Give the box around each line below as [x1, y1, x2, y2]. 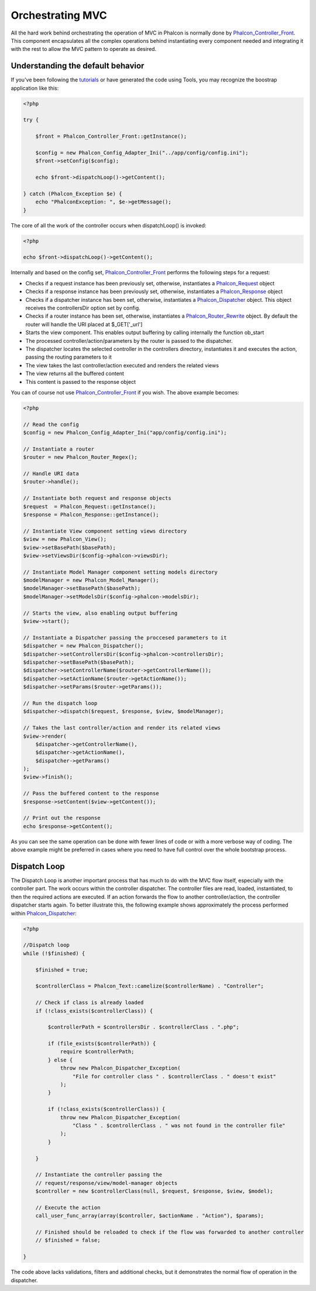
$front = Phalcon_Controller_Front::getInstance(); [35, 133, 187, 140]
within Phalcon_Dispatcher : [11, 910, 77, 917]
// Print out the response [23, 815, 101, 822]
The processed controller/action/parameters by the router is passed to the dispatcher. [25, 337, 233, 344]
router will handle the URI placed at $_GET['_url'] [25, 321, 143, 328]
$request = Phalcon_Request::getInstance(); [23, 503, 156, 510]
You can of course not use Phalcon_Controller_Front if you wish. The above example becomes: [11, 389, 239, 396]
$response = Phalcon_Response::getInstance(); [23, 511, 159, 518]
